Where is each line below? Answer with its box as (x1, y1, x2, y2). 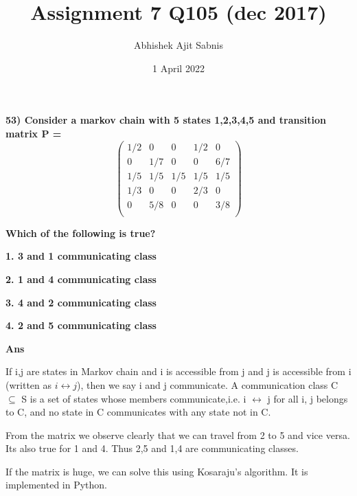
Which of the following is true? (5, 225, 156, 240)
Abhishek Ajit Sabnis (133, 38, 224, 52)
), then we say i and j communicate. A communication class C (77, 377, 338, 392)
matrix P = (5, 126, 62, 140)
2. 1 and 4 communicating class (5, 271, 157, 286)
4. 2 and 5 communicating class (5, 318, 157, 332)
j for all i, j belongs (267, 391, 348, 405)
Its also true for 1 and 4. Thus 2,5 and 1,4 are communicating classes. (5, 441, 299, 455)
